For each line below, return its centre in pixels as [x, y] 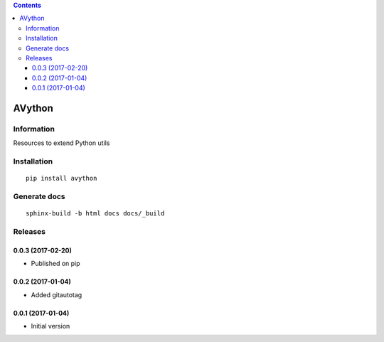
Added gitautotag [57, 294]
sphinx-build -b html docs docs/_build [95, 214]
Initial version [50, 326]
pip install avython [62, 178]
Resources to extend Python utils [62, 143]
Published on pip [56, 264]
